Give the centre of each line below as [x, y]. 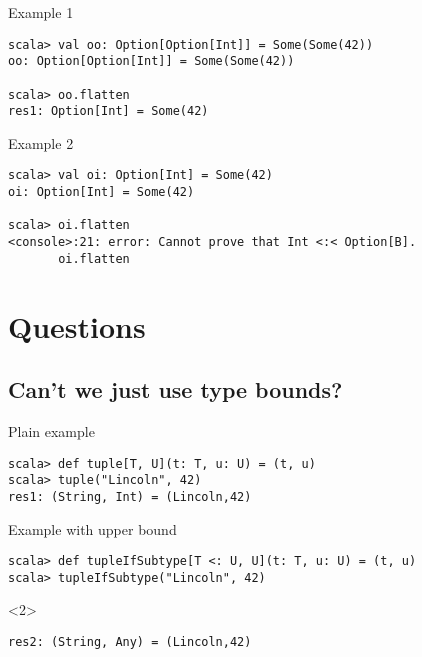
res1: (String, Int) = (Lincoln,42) [130, 496]
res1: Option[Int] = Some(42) [108, 111]
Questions [77, 325]
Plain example [51, 430]
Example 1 [41, 12]
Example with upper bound [92, 528]
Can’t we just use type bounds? [175, 389]
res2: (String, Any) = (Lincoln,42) [130, 642]
